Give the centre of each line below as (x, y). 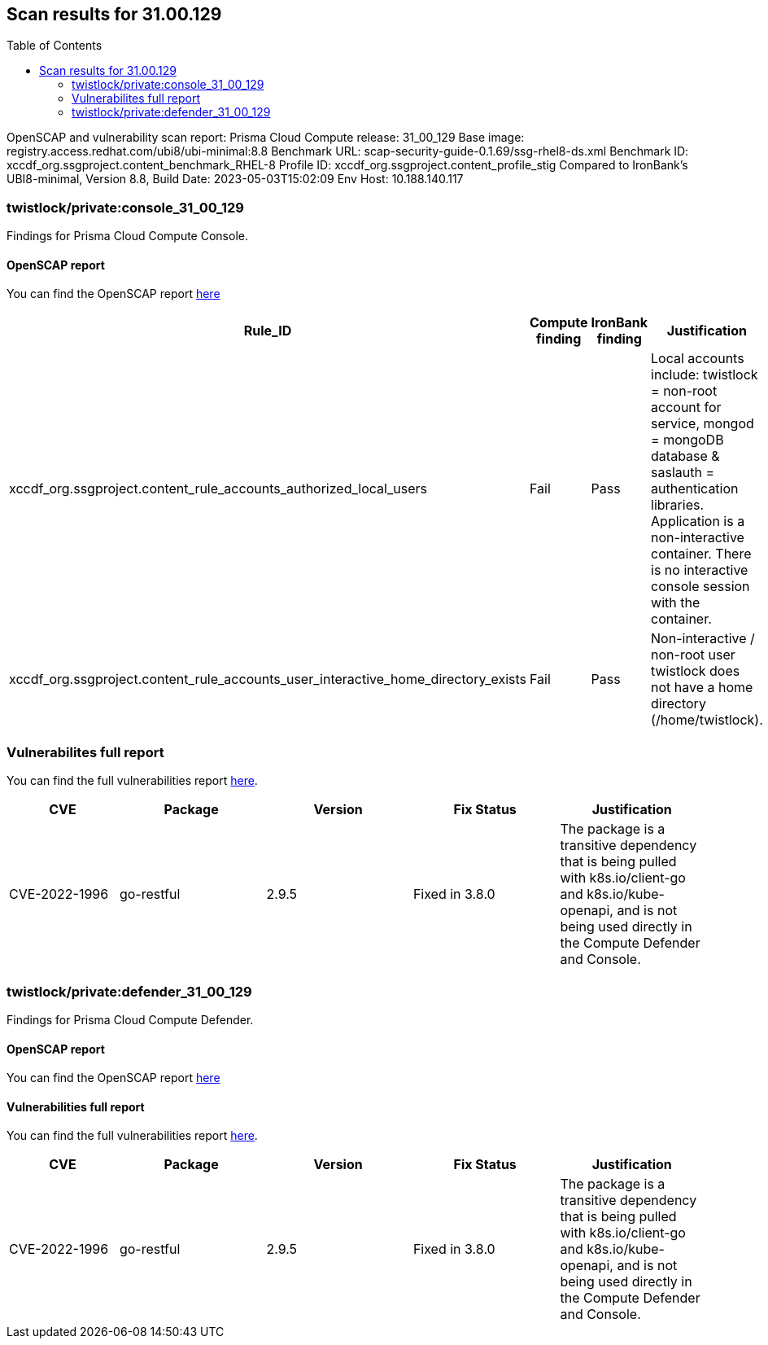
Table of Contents (55, 46)
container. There (701, 554)
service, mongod (703, 424)
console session (700, 587)
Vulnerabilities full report (76, 1106)
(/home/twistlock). (707, 720)
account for (686, 407)
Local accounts (698, 359)
